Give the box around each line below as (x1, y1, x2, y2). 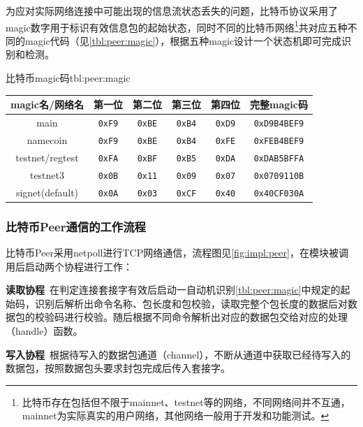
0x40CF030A (253, 188, 304, 198)
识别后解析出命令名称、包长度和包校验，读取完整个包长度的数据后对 (34, 296, 348, 310)
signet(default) (15, 184, 79, 199)
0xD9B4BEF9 (253, 118, 304, 129)
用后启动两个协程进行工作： (6, 259, 133, 273)
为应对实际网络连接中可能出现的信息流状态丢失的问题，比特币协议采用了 (6, 3, 338, 17)
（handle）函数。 (6, 323, 83, 338)
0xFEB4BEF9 (253, 136, 304, 146)
